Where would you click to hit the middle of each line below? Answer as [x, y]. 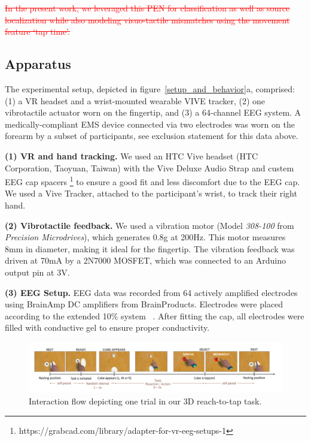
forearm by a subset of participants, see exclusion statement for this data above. [152, 136]
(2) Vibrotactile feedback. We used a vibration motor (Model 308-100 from [150, 225]
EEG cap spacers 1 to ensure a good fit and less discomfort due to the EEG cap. [153, 181]
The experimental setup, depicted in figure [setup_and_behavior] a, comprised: [150, 88]
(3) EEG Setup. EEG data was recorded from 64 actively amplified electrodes [151, 292]
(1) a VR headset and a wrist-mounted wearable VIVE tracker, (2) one [135, 100]
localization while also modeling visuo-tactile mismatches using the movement [147, 19]
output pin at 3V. [37, 272]
